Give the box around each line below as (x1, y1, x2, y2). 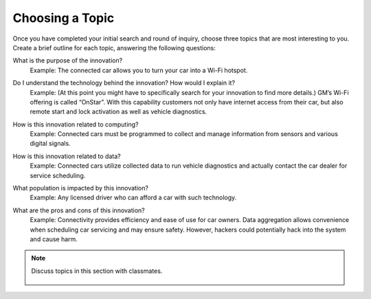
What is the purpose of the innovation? (12, 56, 123, 65)
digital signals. (30, 140, 71, 148)
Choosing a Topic (12, 10, 115, 25)
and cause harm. (30, 234, 78, 243)
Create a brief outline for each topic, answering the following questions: (12, 43, 216, 52)
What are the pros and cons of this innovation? (12, 206, 145, 214)
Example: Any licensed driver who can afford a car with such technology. (30, 193, 237, 202)
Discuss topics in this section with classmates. (31, 267, 163, 275)
